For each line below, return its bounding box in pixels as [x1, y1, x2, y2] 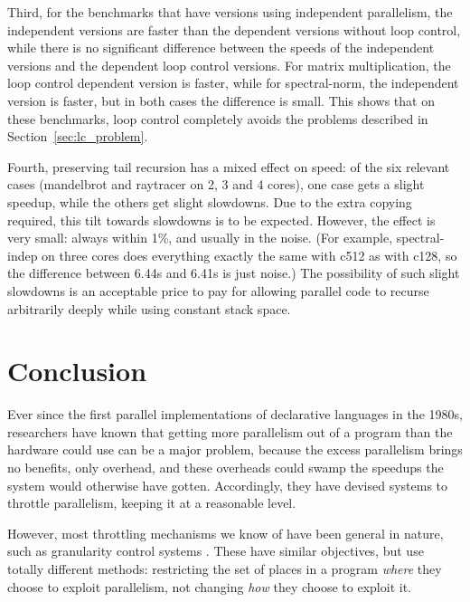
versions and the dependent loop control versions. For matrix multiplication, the [7, 55, 451, 74]
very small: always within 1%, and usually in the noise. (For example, [7, 228, 393, 247]
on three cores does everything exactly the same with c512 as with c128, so [42, 245, 457, 264]
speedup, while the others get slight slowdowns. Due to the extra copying [7, 192, 412, 211]
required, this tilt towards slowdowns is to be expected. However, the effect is [7, 210, 436, 229]
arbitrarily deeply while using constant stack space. [7, 299, 291, 318]
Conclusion [7, 352, 147, 389]
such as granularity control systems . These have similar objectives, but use [7, 541, 424, 560]
